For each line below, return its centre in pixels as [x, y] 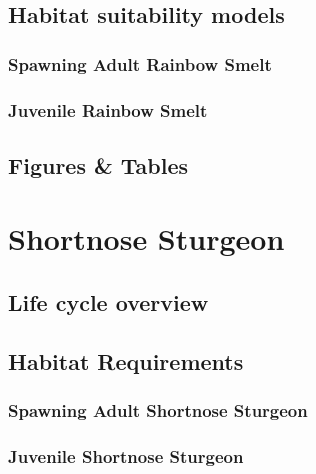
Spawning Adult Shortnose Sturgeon [158, 410]
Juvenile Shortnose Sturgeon [126, 455]
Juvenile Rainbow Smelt [108, 109]
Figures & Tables [98, 164]
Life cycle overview [108, 302]
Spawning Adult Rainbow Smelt [140, 63]
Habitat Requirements [126, 360]
